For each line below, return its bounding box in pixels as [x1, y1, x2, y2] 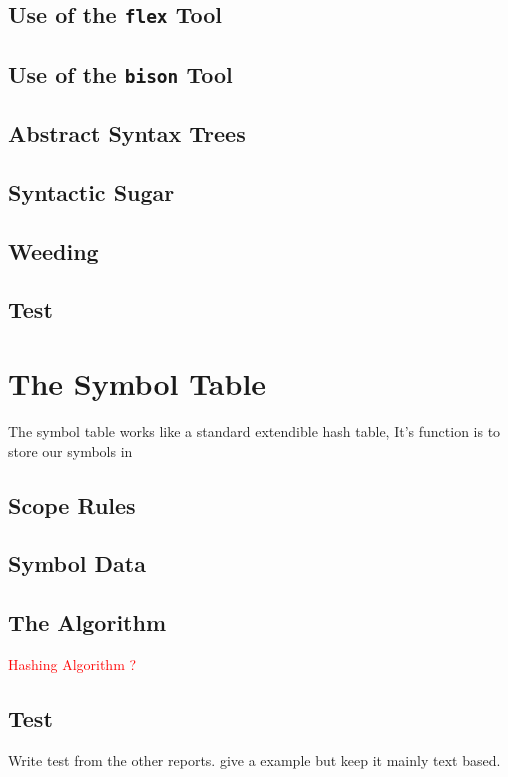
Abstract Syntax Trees [8, 118, 246, 149]
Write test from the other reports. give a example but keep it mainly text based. [8, 749, 501, 770]
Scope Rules [8, 489, 136, 520]
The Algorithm [8, 607, 167, 638]
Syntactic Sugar [8, 176, 175, 207]
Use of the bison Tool [8, 58, 233, 89]
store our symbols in [8, 440, 133, 461]
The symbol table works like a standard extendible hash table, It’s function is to [8, 420, 501, 441]
